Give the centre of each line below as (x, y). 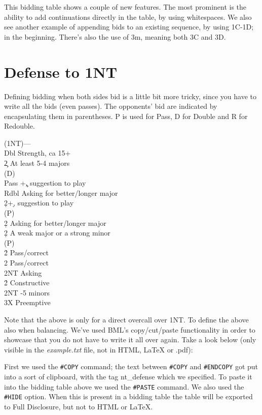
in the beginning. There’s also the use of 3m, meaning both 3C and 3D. (115, 36)
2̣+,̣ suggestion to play (39, 203)
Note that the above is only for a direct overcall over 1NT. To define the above (126, 319)
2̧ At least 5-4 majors (37, 163)
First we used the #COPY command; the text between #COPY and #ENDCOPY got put (131, 366)
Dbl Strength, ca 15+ (38, 153)
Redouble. (20, 126)
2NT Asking (23, 272)
